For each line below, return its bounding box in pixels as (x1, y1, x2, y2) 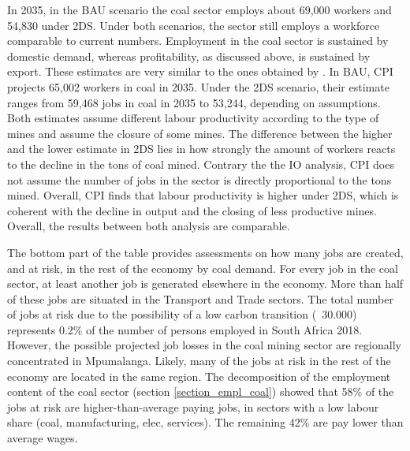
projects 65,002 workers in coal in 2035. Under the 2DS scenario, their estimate (7, 78, 389, 95)
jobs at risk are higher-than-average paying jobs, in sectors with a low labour (7, 398, 379, 415)
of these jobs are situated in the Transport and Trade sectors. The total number (7, 290, 393, 307)
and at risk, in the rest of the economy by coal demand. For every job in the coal (7, 259, 398, 276)
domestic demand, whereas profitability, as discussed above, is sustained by (7, 47, 371, 64)
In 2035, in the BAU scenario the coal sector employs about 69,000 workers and (7, 2, 392, 17)
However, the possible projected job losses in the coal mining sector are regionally (7, 337, 401, 353)
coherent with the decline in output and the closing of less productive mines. (7, 202, 377, 218)
